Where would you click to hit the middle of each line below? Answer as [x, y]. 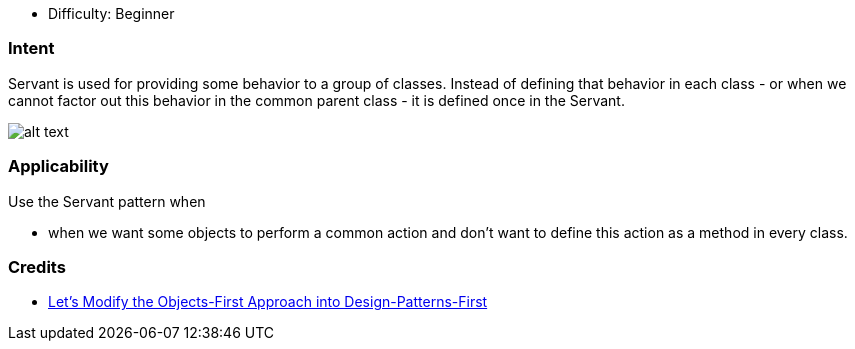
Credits [37, 266]
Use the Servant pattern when [107, 201]
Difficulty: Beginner [111, 13]
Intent [31, 48]
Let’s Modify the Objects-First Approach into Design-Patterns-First [268, 302]
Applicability [58, 166]
